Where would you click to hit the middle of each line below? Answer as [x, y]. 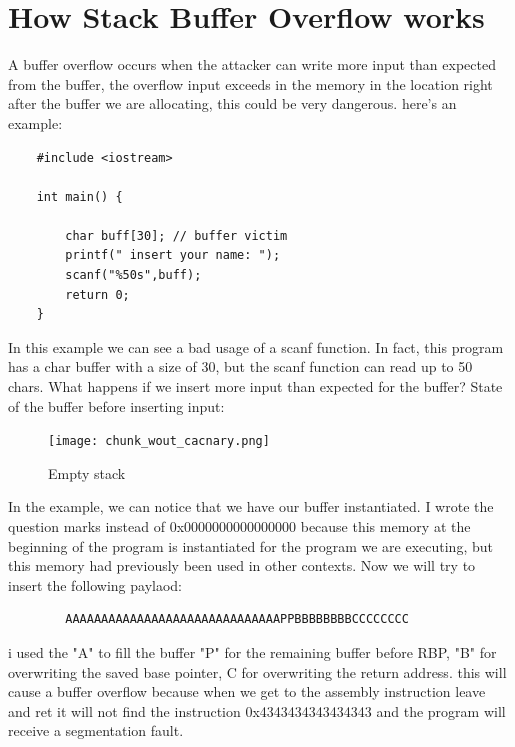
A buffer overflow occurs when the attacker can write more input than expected [252, 64]
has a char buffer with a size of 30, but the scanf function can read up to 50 [240, 366]
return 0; [97, 294]
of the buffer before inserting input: [116, 405]
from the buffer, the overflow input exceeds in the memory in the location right [250, 83]
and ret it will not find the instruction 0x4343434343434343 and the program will [257, 710]
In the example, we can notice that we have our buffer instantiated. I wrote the [251, 506]
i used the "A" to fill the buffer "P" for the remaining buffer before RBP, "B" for [252, 652]
